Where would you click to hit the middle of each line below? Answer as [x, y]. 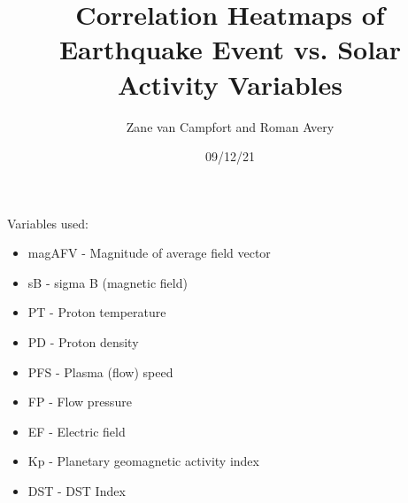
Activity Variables [230, 84]
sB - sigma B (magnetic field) [108, 282]
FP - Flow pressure [80, 402]
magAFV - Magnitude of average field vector [149, 253]
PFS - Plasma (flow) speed [100, 371]
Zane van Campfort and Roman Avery [230, 126]
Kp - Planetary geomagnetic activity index [143, 461]
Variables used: [48, 223]
